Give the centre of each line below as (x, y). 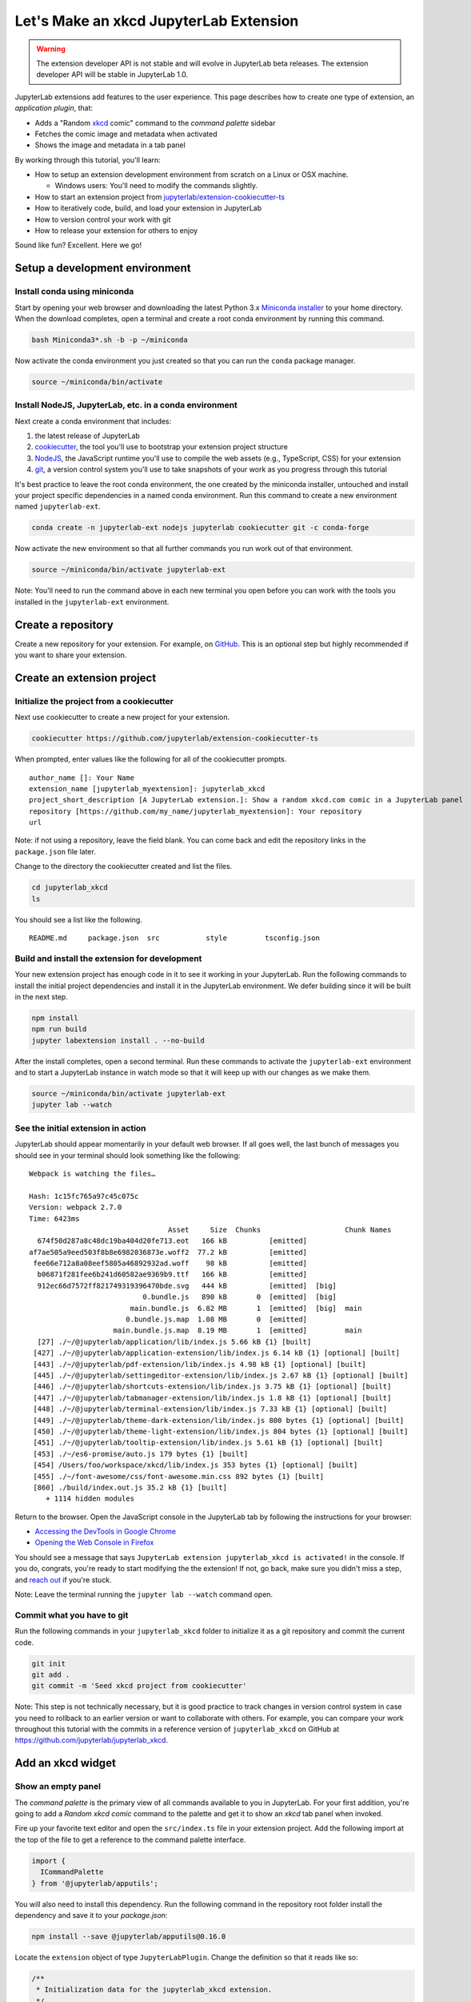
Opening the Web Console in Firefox (94, 1542)
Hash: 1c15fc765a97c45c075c (84, 1196)
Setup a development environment (103, 268)
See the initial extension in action (81, 1128)
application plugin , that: (54, 108)
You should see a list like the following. (79, 919)
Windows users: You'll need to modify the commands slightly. (156, 186)
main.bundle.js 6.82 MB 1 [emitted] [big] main (246, 1308)
